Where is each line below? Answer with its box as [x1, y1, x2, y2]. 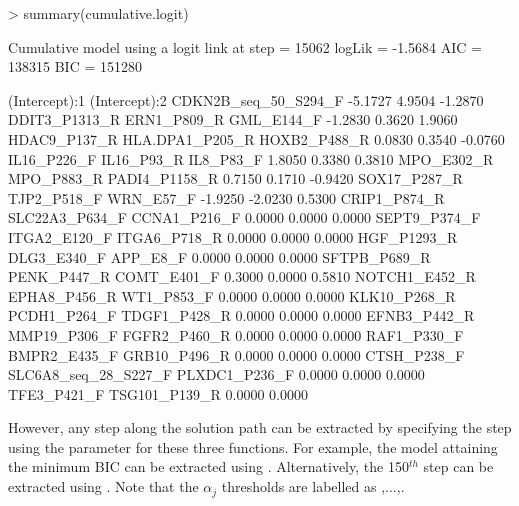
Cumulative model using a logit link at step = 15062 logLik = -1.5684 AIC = [8, 36, 482, 57]
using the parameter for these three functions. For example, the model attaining [8, 436, 498, 457]
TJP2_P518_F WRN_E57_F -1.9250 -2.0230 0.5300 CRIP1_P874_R [8, 187, 445, 208]
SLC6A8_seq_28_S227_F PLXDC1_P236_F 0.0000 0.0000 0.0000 [8, 364, 425, 385]
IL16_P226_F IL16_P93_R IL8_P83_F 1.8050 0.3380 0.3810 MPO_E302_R [8, 148, 494, 169]
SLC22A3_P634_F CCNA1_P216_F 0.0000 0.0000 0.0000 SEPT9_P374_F [8, 207, 481, 228]
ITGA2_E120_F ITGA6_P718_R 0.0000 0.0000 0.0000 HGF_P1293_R [8, 226, 458, 247]
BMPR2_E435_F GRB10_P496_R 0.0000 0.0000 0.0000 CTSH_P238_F [8, 344, 465, 365]
